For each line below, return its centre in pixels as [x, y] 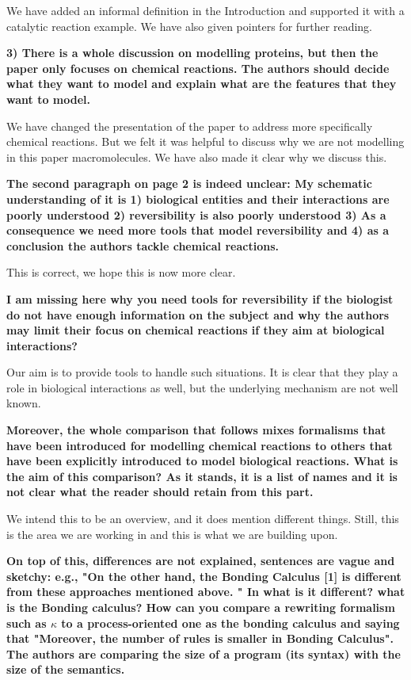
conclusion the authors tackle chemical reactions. [143, 245]
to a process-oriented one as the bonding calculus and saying [230, 623]
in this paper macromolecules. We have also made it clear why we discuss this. [197, 157]
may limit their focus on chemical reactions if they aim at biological [196, 330]
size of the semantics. [66, 669]
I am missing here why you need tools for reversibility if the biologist [200, 298]
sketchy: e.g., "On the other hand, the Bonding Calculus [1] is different [204, 576]
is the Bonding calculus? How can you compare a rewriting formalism [201, 607]
